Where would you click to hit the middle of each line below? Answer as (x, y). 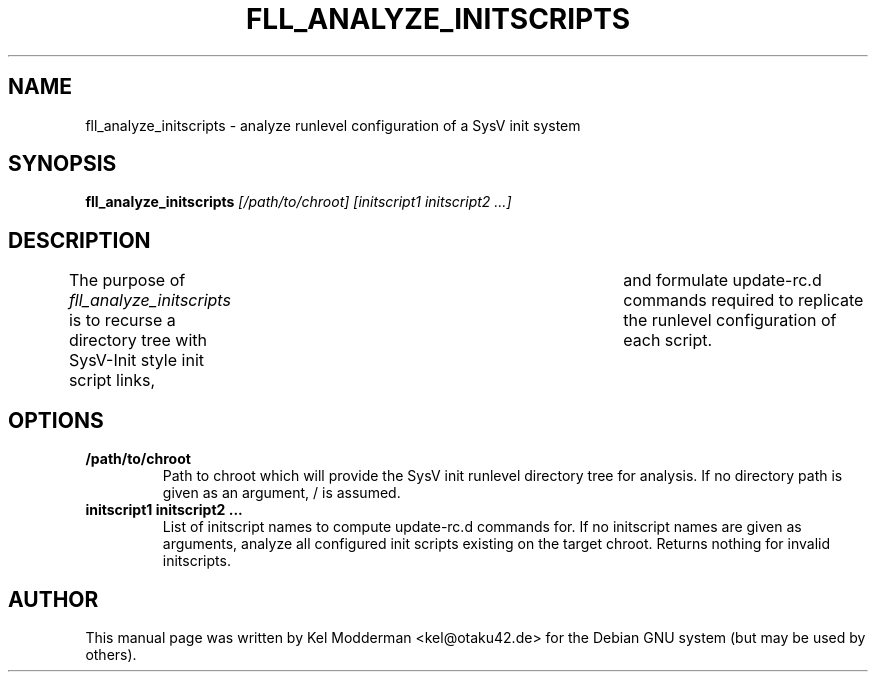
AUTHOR (53, 599)
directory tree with (138, 340)
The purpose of (127, 280)
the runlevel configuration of (730, 320)
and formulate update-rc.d (722, 280)
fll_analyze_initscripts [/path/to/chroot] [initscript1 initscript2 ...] (298, 202)
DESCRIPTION (79, 240)
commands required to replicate (743, 300)
